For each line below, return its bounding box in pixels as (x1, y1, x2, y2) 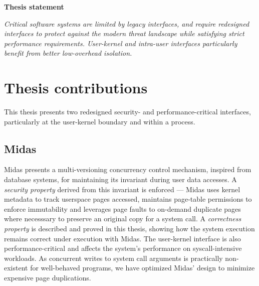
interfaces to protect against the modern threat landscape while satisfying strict (4, 28, 244, 39)
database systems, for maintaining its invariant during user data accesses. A (4, 174, 237, 185)
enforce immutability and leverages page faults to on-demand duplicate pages (4, 203, 241, 214)
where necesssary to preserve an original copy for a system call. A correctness (4, 213, 241, 224)
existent (4, 262, 28, 273)
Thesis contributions (4, 77, 148, 98)
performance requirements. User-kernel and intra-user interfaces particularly (4, 38, 237, 48)
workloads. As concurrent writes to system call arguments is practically (4, 252, 223, 263)
